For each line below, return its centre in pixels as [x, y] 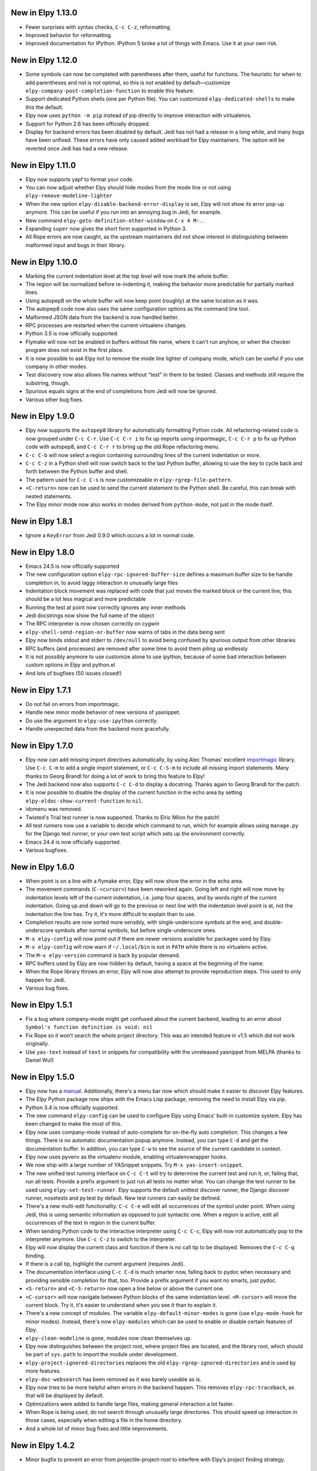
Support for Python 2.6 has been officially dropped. [88, 124]
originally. [37, 1044]
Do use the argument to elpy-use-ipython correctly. [92, 720]
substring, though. [48, 383]
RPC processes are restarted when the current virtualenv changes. [106, 325]
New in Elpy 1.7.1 [41, 690]
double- [274, 922]
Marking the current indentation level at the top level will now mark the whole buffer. [127, 276]
